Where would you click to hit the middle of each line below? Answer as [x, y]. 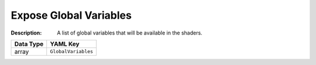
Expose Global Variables [71, 15]
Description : [26, 33]
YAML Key [65, 44]
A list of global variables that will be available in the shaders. [130, 33]
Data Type [29, 44]
